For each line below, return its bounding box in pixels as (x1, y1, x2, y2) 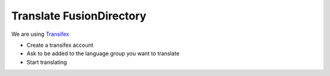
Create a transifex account (26, 41, 94, 49)
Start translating (26, 58, 67, 66)
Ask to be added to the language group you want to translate (26, 50, 180, 57)
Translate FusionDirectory (11, 9, 147, 22)
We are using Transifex (11, 30, 70, 38)
